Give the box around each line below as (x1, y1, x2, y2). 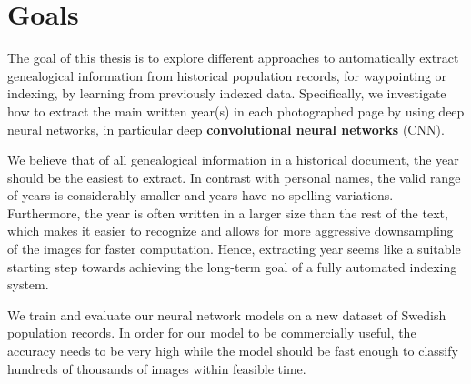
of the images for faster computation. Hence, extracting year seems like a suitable (7, 239, 461, 258)
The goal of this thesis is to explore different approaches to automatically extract (7, 48, 459, 67)
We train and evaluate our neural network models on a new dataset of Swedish (7, 305, 446, 324)
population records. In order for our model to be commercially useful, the (7, 323, 416, 342)
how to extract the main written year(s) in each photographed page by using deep (7, 101, 465, 120)
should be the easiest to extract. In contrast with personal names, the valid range (7, 167, 461, 187)
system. (7, 275, 49, 294)
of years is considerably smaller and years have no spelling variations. (7, 186, 394, 205)
